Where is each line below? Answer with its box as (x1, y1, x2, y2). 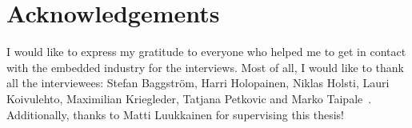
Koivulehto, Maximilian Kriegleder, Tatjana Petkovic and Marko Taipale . (6, 90, 372, 106)
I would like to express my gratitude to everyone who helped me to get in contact (6, 43, 406, 60)
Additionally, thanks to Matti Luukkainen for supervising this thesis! (6, 106, 344, 122)
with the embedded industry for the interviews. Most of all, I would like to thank (6, 58, 404, 75)
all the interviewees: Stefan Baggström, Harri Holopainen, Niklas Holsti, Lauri (6, 74, 390, 91)
